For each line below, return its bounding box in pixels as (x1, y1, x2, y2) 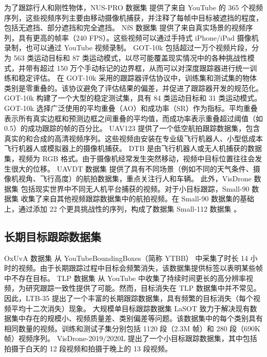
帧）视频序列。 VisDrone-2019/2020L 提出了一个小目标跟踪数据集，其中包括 (4, 333, 257, 344)
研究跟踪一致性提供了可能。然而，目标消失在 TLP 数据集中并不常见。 (25, 283, 261, 293)
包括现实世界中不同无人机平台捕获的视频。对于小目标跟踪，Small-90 (21, 183, 250, 194)
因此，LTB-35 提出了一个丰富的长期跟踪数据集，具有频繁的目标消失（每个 (4, 293, 253, 304)
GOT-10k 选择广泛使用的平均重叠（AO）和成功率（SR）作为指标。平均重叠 (4, 102, 258, 113)
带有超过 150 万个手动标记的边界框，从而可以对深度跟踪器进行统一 (25, 62, 250, 73)
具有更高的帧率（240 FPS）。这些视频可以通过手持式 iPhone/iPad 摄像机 (18, 32, 259, 43)
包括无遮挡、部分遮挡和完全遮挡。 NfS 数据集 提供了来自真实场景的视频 (4, 22, 246, 33)
